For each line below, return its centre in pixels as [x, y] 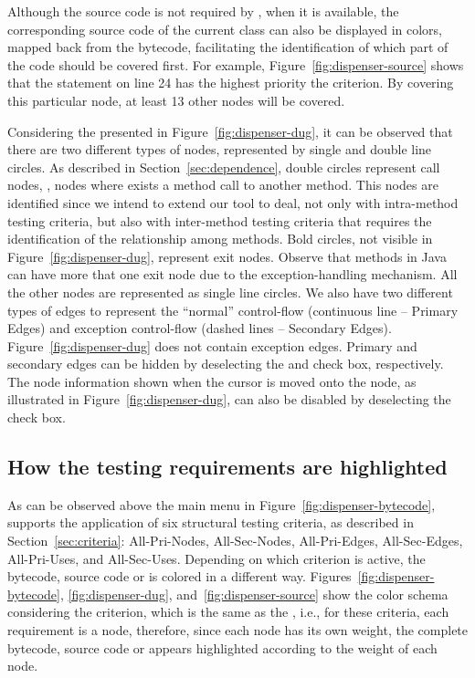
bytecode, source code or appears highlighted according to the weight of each [222, 647]
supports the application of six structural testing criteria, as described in [211, 522]
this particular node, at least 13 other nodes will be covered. [176, 100]
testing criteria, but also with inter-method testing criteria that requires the [220, 220]
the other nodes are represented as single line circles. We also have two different [230, 292]
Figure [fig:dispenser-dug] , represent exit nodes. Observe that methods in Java [227, 256]
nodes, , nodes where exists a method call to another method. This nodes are [223, 185]
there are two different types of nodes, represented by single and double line [220, 149]
